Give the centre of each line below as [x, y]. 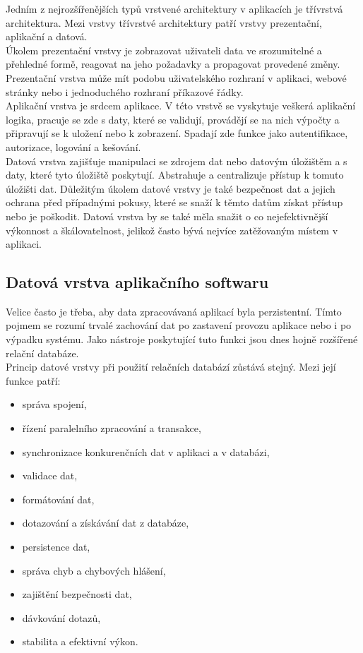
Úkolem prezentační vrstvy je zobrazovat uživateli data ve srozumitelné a [164, 50]
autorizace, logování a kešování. [73, 146]
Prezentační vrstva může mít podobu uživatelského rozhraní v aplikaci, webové [176, 77]
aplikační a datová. [47, 36]
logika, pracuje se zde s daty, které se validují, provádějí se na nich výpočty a [173, 119]
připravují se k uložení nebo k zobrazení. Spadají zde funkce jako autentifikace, [177, 133]
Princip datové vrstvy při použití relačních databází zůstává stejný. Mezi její [171, 367]
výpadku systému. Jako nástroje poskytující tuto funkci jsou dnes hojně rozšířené [182, 339]
